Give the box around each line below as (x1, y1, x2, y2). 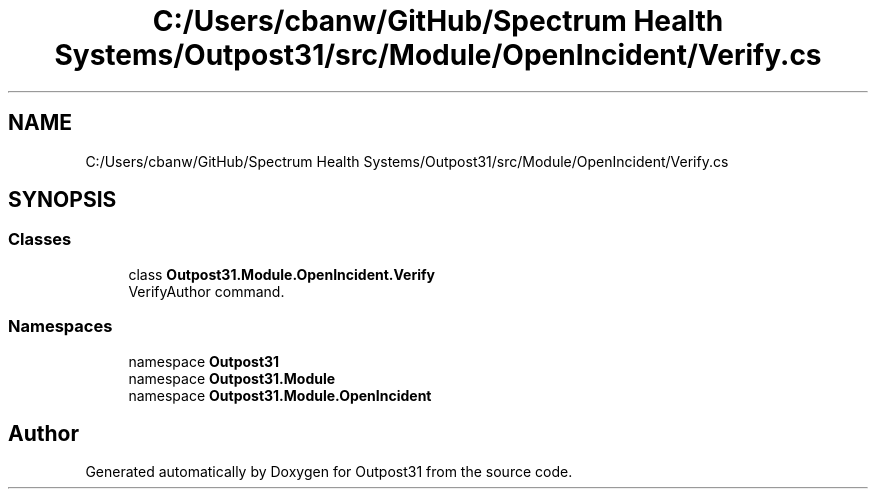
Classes (8, 229, 72, 250)
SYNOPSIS (8, 187, 117, 213)
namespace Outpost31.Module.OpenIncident (128, 386, 432, 404)
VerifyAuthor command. (128, 282, 285, 300)
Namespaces (8, 316, 113, 337)
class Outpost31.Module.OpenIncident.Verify (128, 265, 436, 283)
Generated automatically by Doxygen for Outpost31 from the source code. (85, 463, 573, 481)
